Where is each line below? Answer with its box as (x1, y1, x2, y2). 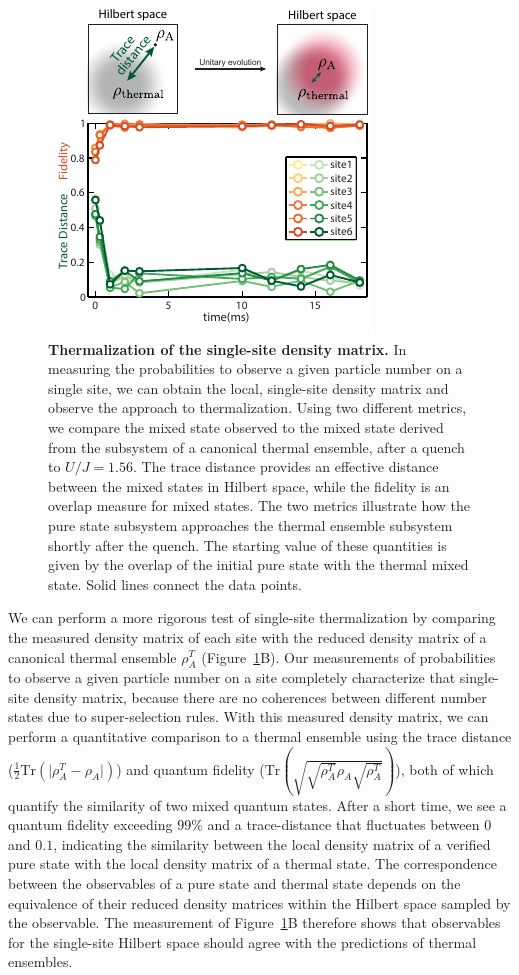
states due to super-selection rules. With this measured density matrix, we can (8, 706, 489, 727)
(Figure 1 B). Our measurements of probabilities (201, 646, 496, 667)
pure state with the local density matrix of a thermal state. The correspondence (8, 853, 497, 874)
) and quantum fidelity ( (116, 758, 265, 779)
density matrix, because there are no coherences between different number (33, 686, 487, 707)
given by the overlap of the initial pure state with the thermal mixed (48, 554, 469, 575)
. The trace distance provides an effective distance (133, 456, 439, 477)
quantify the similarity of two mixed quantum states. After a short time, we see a (8, 794, 507, 815)
